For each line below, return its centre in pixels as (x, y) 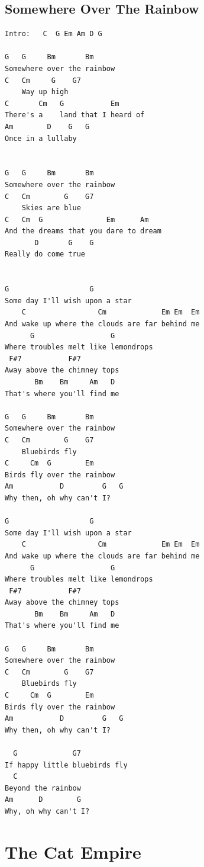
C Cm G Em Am (77, 219)
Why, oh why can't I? (47, 811)
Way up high (45, 92)
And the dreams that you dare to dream (83, 231)
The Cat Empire (73, 851)
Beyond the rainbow (43, 788)
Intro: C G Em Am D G (54, 34)
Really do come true (45, 254)
